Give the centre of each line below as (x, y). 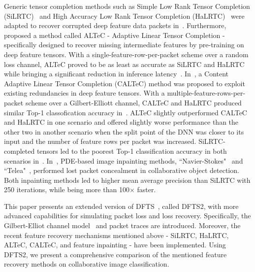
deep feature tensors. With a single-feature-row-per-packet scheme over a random (126, 54)
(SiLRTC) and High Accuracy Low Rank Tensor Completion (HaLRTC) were (124, 16)
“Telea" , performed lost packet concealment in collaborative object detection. (122, 170)
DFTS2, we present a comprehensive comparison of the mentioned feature (115, 254)
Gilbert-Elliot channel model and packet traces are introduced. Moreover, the (122, 225)
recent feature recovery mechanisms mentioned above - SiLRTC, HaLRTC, (116, 235)
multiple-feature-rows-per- (206, 93)
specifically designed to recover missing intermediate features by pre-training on (124, 45)
